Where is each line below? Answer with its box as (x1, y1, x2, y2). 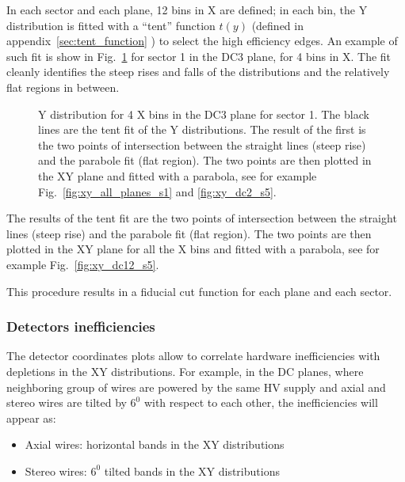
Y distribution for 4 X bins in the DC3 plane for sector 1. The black (38, 105, 369, 122)
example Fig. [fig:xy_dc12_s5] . (6, 256, 159, 272)
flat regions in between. (6, 78, 120, 95)
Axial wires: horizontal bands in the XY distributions (25, 436, 285, 453)
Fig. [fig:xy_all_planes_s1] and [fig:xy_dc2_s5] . (38, 183, 277, 199)
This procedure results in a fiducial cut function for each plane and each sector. (6, 283, 392, 299)
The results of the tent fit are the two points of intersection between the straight (6, 210, 397, 226)
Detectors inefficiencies (6, 317, 155, 336)
